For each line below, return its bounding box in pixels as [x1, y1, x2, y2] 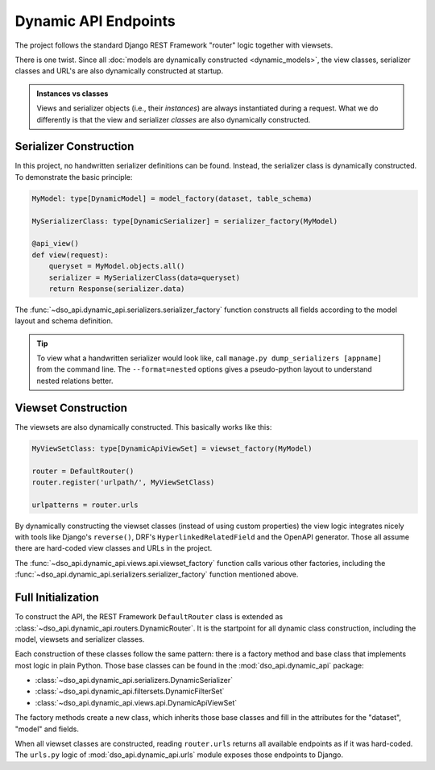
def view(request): [31, 250, 109, 260]
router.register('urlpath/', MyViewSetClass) [31, 477, 215, 487]
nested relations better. [36, 376, 114, 385]
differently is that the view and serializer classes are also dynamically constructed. [36, 114, 311, 124]
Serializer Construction [14, 139, 135, 153]
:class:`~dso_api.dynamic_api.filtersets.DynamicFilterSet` [35, 686, 225, 697]
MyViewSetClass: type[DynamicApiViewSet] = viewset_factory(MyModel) [31, 443, 313, 453]
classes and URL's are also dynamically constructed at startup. [14, 66, 224, 76]
